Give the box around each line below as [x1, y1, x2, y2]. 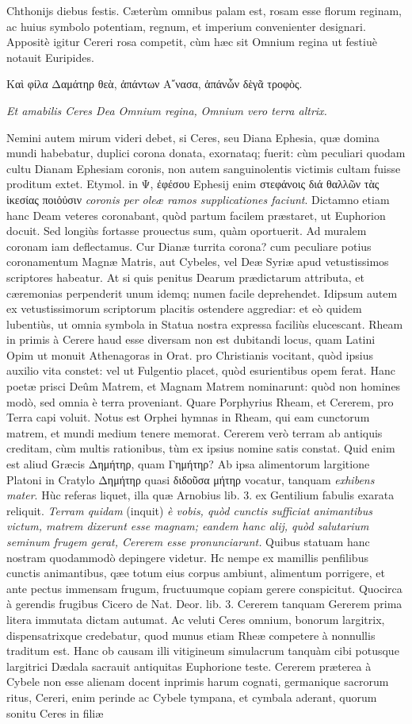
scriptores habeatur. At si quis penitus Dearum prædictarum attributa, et [6, 268, 365, 285]
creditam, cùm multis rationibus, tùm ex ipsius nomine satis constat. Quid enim [6, 440, 395, 456]
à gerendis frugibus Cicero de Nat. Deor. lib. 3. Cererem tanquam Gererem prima [6, 595, 402, 612]
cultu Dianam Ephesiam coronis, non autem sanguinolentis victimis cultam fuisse [6, 160, 401, 176]
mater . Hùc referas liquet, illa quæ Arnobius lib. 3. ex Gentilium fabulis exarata [6, 487, 395, 503]
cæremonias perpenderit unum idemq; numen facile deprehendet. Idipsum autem [6, 284, 398, 301]
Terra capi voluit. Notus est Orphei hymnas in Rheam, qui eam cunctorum [6, 409, 370, 426]
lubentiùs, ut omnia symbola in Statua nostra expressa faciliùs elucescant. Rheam [6, 315, 403, 332]
